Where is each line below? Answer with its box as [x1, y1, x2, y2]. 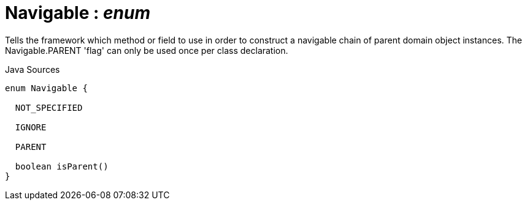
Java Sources [5, 64, 60, 75]
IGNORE [15, 122, 47, 132]
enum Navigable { [5, 83, 88, 93]
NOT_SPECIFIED [15, 102, 83, 113]
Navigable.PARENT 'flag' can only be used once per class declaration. [5, 45, 288, 56]
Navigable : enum [5, 2, 150, 23]
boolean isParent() [15, 161, 109, 171]
